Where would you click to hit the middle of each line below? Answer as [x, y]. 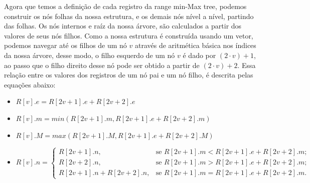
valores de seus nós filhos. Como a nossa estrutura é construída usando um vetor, [129, 35]
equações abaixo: [30, 84]
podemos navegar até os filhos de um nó [65, 45]
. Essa [247, 65]
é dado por [199, 55]
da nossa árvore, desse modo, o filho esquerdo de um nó [90, 55]
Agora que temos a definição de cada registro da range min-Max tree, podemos [125, 6]
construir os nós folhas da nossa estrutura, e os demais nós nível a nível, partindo [129, 16]
